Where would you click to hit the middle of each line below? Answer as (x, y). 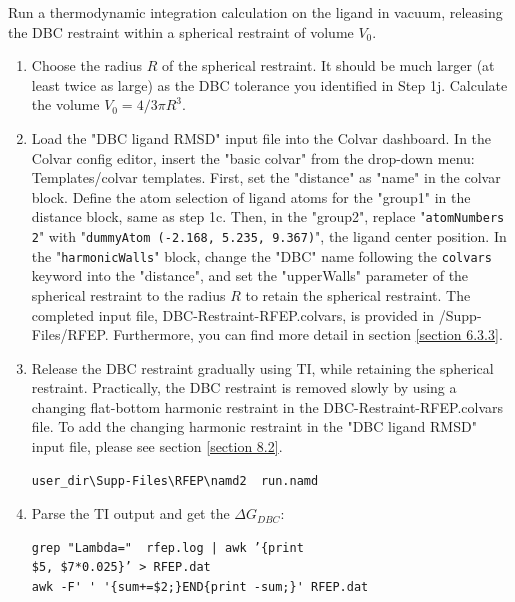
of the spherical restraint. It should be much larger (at (328, 65)
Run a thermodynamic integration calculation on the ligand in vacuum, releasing (255, 12)
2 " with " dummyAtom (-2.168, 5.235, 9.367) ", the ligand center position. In (269, 236)
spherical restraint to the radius (128, 294)
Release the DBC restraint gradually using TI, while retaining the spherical (262, 367)
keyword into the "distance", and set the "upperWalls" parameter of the (250, 275)
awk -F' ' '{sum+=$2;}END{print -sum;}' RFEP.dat (200, 587)
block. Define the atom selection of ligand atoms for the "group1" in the (251, 196)
